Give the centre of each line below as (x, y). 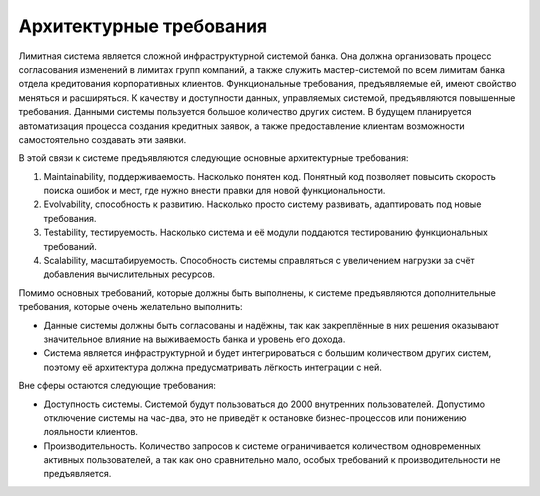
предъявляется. (77, 474)
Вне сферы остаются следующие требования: (117, 386)
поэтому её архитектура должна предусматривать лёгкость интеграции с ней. (212, 367)
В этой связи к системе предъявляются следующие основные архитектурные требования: (213, 158)
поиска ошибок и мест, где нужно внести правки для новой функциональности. (214, 191)
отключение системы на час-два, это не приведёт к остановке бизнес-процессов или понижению (255, 417)
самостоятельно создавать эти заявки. (102, 139)
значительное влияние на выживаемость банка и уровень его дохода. (194, 339)
